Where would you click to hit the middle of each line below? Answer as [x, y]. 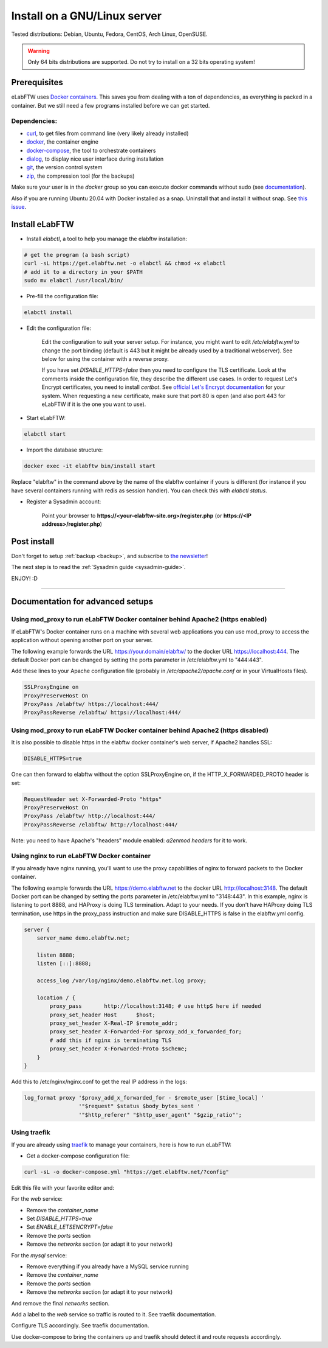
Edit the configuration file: [59, 328]
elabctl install [48, 312]
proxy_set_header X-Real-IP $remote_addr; [114, 1023]
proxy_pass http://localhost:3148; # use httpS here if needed [155, 1006]
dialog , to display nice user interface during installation [95, 159]
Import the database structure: [65, 450]
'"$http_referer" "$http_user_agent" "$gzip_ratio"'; [160, 1115]
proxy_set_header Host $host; [103, 1014]
